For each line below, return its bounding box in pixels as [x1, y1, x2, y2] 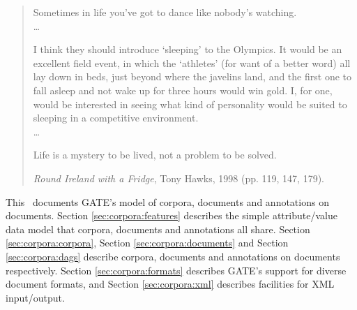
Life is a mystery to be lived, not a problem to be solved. [33, 147, 277, 162]
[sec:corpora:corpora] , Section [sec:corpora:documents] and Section [6, 235, 289, 250]
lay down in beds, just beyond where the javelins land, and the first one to [33, 69, 351, 84]
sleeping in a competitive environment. [33, 110, 199, 125]
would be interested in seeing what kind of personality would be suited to [33, 96, 347, 111]
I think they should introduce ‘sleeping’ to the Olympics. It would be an [33, 42, 342, 57]
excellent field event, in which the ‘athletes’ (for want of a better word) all [33, 55, 351, 70]
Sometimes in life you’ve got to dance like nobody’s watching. [33, 5, 297, 19]
